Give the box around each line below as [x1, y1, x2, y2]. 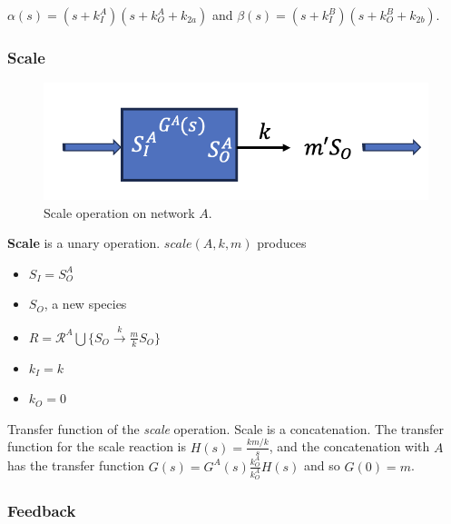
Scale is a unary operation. [7, 233, 161, 252]
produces [257, 233, 307, 252]
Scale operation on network [44, 203, 195, 222]
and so [304, 456, 340, 475]
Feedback [7, 499, 76, 521]
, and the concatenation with [269, 437, 430, 456]
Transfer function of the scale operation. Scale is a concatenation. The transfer [7, 419, 444, 438]
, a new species [44, 294, 127, 313]
